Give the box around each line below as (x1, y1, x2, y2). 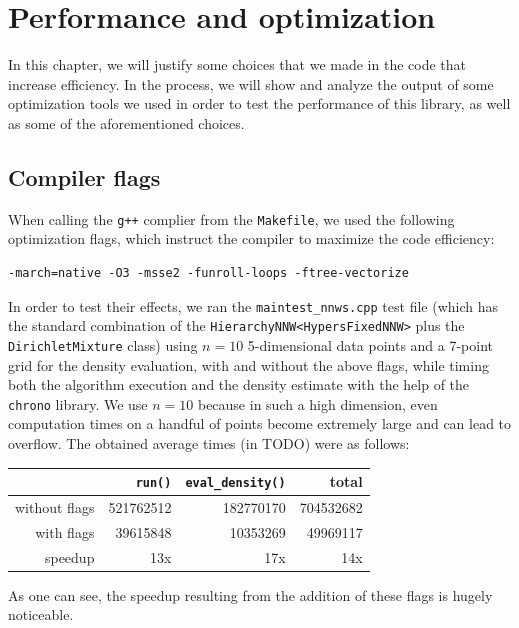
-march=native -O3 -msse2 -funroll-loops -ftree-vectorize (8, 265, 409, 280)
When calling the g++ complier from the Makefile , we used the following (8, 208, 455, 229)
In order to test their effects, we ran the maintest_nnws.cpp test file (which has (8, 295, 498, 316)
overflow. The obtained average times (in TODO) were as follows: (8, 432, 410, 453)
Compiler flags (8, 161, 161, 192)
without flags (15, 496, 95, 517)
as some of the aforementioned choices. (8, 112, 245, 133)
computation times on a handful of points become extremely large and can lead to (8, 413, 512, 434)
